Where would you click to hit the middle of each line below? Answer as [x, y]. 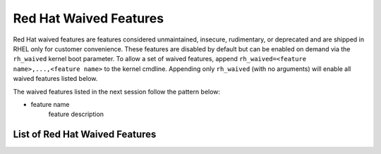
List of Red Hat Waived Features [85, 135]
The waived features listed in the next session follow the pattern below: [117, 91]
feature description [76, 114]
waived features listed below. [55, 79]
